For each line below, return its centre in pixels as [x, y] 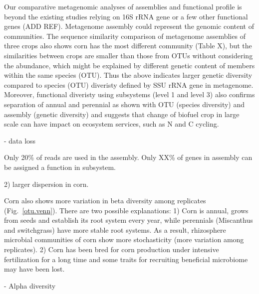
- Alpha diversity [30, 285]
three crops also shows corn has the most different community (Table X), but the [128, 46]
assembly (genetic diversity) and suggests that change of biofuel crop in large [122, 114]
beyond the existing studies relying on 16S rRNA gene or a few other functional [126, 16]
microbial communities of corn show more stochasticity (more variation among [124, 239]
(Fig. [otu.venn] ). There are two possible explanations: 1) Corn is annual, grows [126, 210]
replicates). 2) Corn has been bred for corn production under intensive [112, 249]
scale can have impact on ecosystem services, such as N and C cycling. [112, 124]
